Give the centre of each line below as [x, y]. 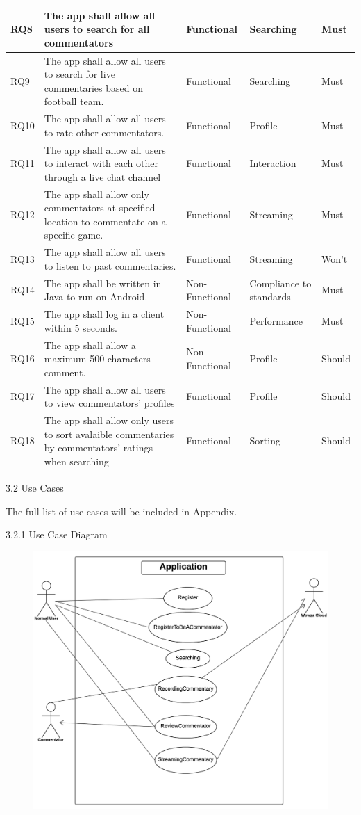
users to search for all [97, 29]
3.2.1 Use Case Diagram [57, 534]
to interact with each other [101, 163]
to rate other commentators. [104, 132]
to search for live [79, 74]
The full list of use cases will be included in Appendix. [121, 511]
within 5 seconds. [81, 327]
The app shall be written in [103, 283]
